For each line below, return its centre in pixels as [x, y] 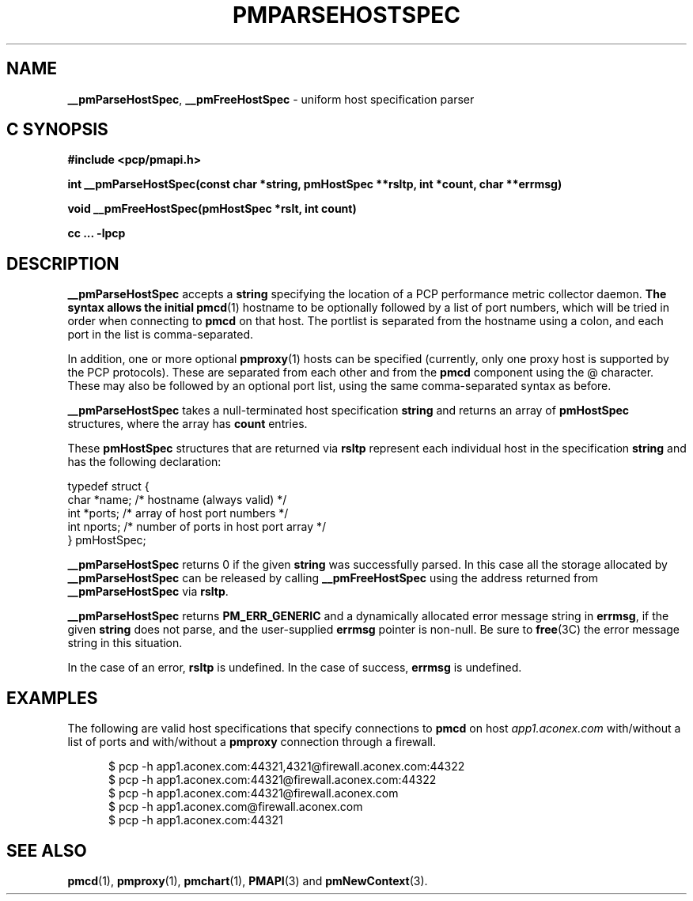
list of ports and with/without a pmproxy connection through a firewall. [252, 742]
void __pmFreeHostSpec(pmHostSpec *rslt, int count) [212, 209]
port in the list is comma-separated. [161, 335]
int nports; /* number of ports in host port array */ [197, 527]
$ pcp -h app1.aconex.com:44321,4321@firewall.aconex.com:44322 [287, 767]
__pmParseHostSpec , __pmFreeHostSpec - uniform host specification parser [271, 99]
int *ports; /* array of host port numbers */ [178, 513]
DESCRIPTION [63, 263]
